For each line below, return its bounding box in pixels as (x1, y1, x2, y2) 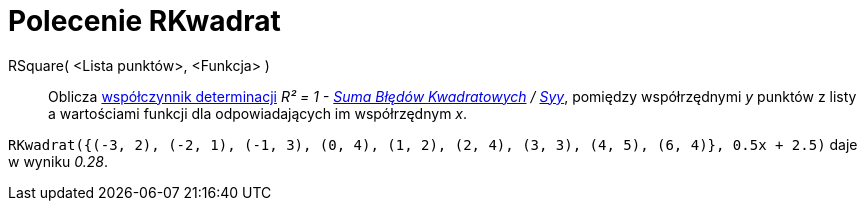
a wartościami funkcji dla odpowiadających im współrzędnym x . (48, 104, 468, 122)
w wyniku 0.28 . (8, 152, 109, 170)
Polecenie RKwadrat (8, 4, 281, 38)
